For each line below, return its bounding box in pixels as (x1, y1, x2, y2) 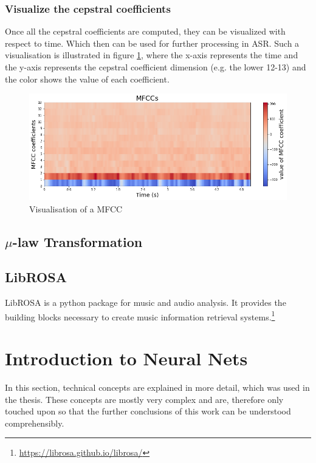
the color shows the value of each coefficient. (5, 72, 170, 85)
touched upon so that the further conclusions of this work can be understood (5, 405, 291, 417)
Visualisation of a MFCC (29, 202, 123, 215)
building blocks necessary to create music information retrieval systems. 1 (5, 308, 275, 323)
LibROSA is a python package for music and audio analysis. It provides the (5, 296, 286, 309)
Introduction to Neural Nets (5, 346, 248, 371)
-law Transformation (12, 232, 143, 251)
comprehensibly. (5, 416, 64, 429)
